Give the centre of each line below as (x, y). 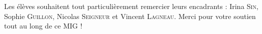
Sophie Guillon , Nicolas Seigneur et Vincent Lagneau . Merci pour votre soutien (130, 16)
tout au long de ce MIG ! (43, 26)
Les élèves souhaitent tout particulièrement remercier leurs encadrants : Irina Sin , (131, 6)
